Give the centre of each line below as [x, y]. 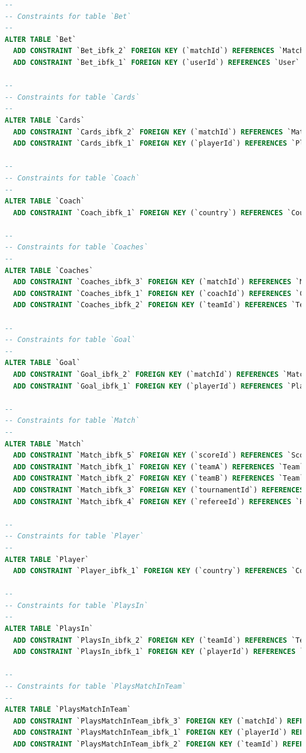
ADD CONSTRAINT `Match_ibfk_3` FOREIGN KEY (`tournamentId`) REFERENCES [159, 490]
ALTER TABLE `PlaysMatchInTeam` [68, 710]
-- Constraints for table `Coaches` [76, 247]
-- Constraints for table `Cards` [72, 97]
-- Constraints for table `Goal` [70, 340]
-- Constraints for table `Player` [74, 536]
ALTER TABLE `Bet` [41, 39]
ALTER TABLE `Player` [47, 559]
